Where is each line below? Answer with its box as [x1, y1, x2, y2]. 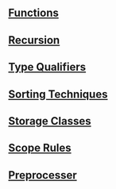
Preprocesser [8, 168, 77, 182]
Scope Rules [8, 141, 72, 155]
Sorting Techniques [8, 87, 108, 101]
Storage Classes [8, 114, 91, 128]
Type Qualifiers [8, 60, 87, 74]
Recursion [8, 33, 60, 47]
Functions [8, 6, 60, 20]
